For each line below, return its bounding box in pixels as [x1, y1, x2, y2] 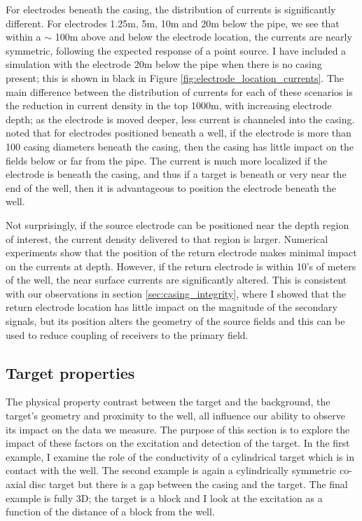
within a [6, 29, 41, 44]
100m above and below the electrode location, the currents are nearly [55, 29, 352, 44]
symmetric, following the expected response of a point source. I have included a [6, 43, 347, 57]
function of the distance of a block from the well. [6, 504, 215, 519]
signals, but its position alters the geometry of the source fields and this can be [6, 314, 345, 328]
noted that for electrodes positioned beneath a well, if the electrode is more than [6, 125, 351, 140]
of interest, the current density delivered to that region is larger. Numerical [6, 231, 328, 246]
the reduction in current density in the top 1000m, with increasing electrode [6, 98, 332, 113]
